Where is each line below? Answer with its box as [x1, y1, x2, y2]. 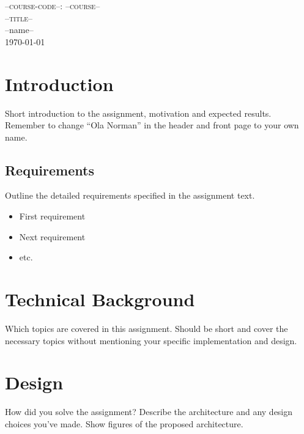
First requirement [19, 210, 86, 223]
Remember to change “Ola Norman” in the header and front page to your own [5, 119, 299, 131]
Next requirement [19, 230, 86, 243]
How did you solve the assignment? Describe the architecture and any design [5, 405, 293, 418]
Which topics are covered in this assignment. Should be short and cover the [5, 322, 288, 334]
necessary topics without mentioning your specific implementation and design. [5, 334, 297, 347]
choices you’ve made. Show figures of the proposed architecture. [5, 417, 243, 430]
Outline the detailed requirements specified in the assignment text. [5, 189, 255, 202]
